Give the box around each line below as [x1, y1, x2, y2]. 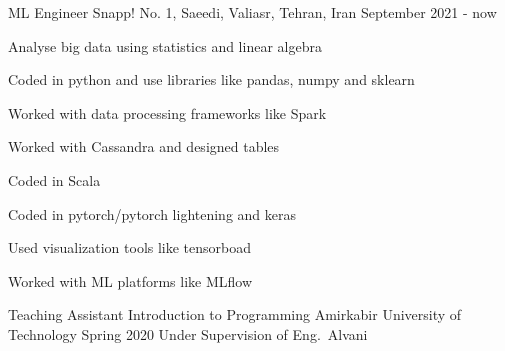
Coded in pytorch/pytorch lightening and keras [8, 203, 297, 224]
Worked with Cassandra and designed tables [8, 136, 280, 157]
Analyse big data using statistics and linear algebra [8, 35, 322, 56]
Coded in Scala [8, 169, 101, 190]
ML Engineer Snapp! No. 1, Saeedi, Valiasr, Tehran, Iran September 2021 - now [8, 2, 497, 22]
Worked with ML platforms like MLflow [8, 270, 253, 291]
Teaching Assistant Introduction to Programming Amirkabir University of [8, 304, 462, 325]
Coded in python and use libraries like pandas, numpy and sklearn [8, 69, 415, 90]
